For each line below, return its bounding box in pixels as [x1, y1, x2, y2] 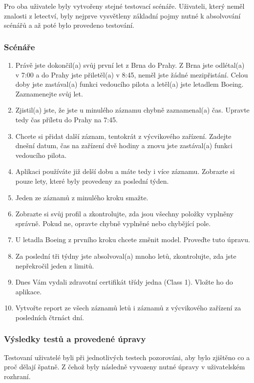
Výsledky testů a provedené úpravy [4, 333, 146, 345]
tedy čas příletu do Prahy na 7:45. [15, 114, 118, 124]
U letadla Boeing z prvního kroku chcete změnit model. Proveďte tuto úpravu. [15, 234, 250, 245]
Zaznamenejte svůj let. [15, 88, 83, 98]
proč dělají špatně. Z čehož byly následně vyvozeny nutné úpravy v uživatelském [4, 362, 245, 372]
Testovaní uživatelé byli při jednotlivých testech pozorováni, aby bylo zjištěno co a [4, 352, 250, 362]
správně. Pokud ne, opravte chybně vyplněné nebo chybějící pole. [15, 218, 211, 228]
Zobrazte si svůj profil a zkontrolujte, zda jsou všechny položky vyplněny [15, 209, 233, 219]
